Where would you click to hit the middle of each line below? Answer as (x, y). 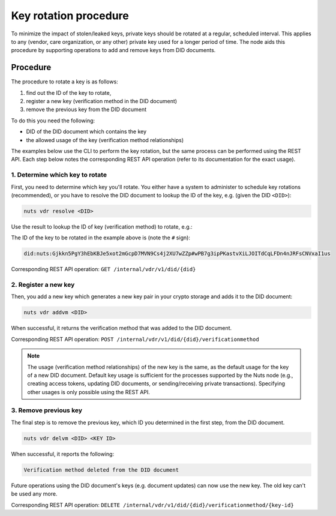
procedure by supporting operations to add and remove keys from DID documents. (113, 50)
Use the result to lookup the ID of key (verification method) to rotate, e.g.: (102, 226)
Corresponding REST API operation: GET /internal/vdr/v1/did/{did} (103, 269)
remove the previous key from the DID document (86, 109)
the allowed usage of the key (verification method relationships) (105, 140)
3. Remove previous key (47, 410)
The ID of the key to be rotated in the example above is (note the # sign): (100, 238)
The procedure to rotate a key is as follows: (64, 82)
